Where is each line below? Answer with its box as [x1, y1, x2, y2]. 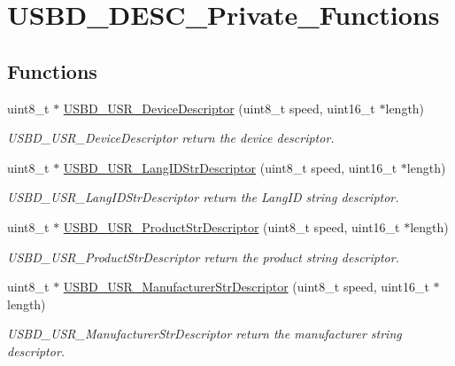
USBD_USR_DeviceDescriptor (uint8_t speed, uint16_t [63, 98, 375, 117]
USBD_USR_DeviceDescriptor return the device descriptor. [7, 128, 335, 147]
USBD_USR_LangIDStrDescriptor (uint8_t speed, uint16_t [63, 158, 397, 176]
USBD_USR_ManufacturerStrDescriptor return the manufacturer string [7, 324, 402, 343]
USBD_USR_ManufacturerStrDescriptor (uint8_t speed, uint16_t [63, 277, 429, 296]
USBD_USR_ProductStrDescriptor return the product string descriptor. [7, 247, 399, 266]
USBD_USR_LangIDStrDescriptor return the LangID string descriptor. [7, 188, 399, 206]
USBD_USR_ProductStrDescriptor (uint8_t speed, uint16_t [63, 217, 400, 236]
